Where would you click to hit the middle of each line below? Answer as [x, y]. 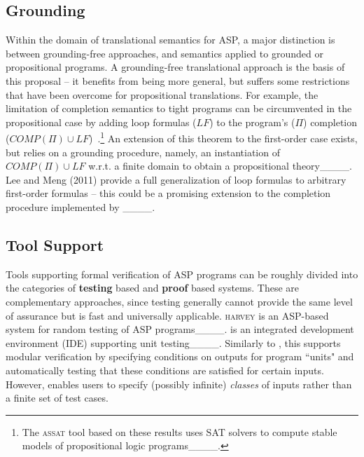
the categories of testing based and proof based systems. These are [152, 288]
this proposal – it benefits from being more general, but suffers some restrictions [178, 80]
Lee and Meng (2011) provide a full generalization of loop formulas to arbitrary [176, 179]
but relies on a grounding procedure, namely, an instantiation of [143, 152]
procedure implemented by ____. [80, 206]
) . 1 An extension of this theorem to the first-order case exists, [223, 137]
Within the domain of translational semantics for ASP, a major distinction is [170, 40]
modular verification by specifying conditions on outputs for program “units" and [180, 356]
